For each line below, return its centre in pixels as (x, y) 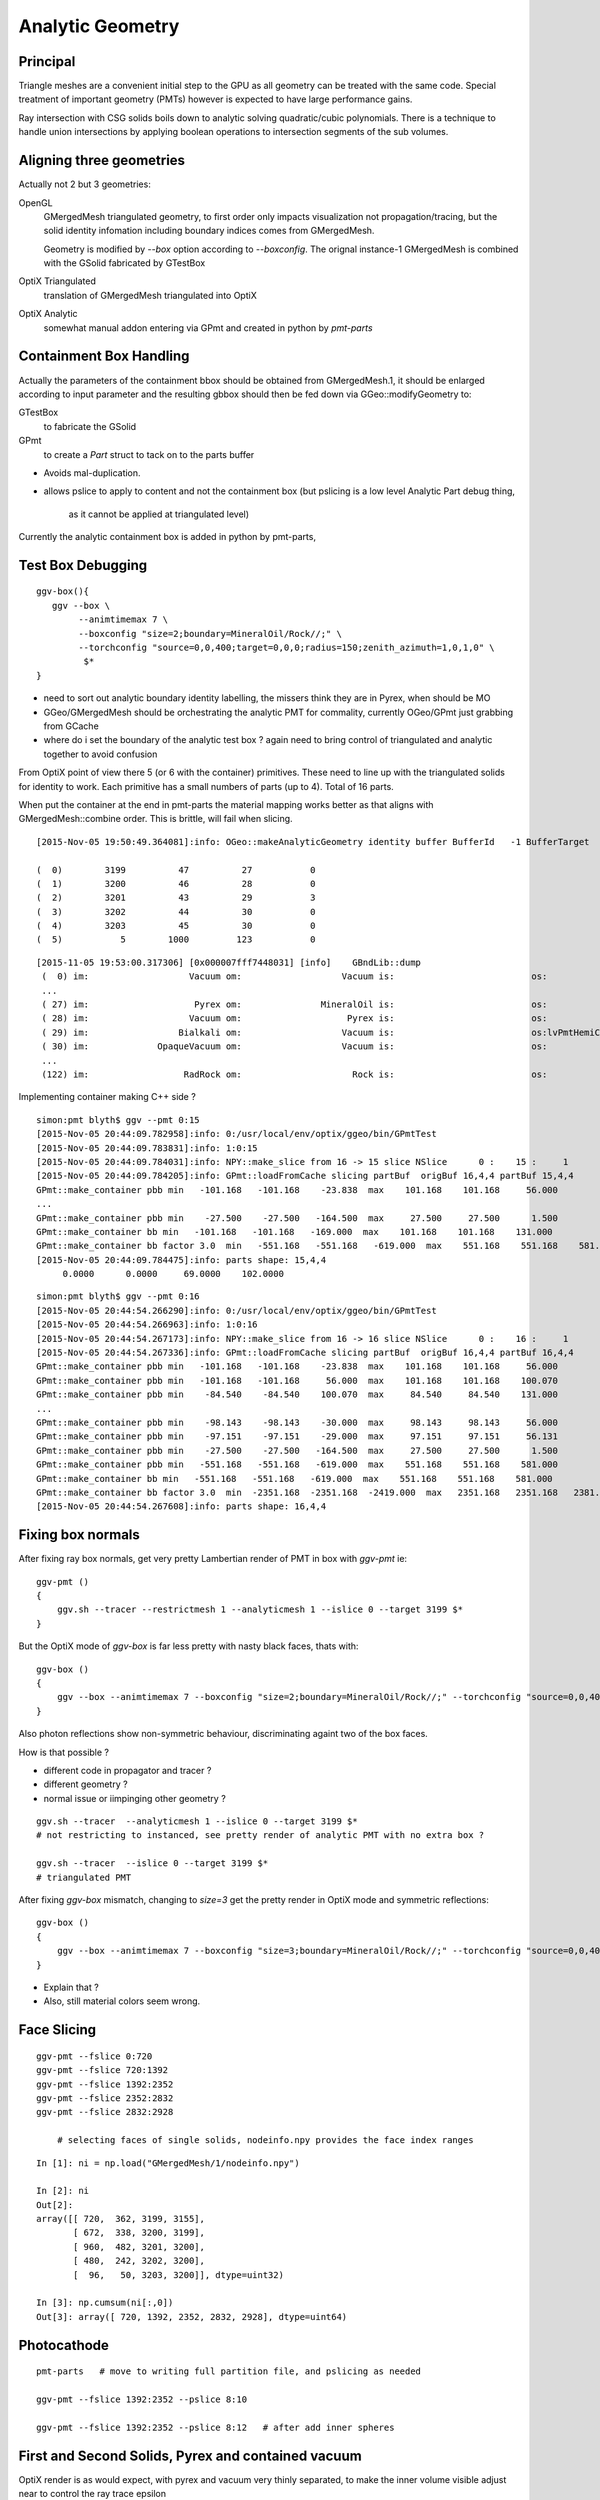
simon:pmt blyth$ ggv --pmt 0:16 (118, 1296)
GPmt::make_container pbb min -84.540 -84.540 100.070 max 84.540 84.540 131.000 (297, 1394)
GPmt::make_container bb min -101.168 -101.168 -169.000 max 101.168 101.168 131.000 (295, 1231)
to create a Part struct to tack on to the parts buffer (149, 454)
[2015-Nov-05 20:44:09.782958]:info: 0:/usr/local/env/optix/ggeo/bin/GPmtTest (236, 1134)
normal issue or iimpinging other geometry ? (135, 1798)
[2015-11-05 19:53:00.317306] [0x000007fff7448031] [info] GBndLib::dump (229, 962)
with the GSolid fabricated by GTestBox (124, 263)
